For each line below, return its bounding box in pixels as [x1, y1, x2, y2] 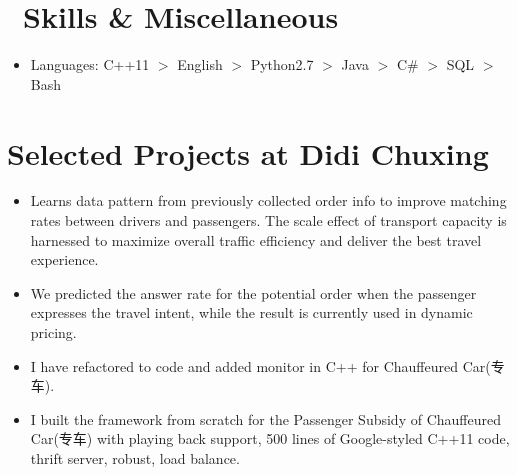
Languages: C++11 [30, 54, 150, 75]
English [177, 54, 223, 75]
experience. [30, 249, 99, 270]
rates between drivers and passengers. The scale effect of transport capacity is [30, 210, 507, 231]
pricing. [30, 322, 77, 342]
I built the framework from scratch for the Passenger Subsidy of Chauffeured [30, 408, 501, 429]
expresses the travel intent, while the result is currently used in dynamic [30, 302, 473, 323]
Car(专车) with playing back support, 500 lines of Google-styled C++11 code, [30, 428, 510, 449]
